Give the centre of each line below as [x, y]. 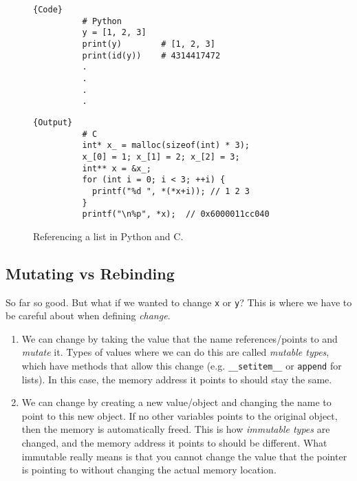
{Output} [53, 122]
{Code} [48, 10]
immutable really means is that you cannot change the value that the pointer [184, 456]
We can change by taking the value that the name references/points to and [180, 338]
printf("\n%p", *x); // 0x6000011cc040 [176, 214]
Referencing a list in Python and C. [108, 236]
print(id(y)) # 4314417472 [151, 55]
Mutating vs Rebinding [90, 273]
